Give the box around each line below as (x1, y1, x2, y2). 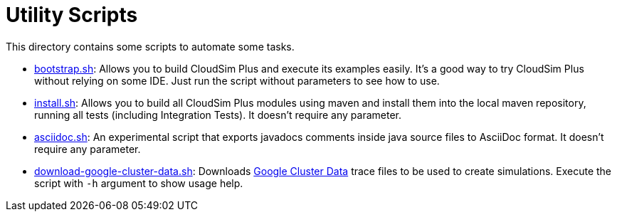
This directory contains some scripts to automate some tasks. (6, 40, 295, 53)
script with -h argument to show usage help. (34, 176, 243, 189)
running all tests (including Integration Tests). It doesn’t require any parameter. (34, 108, 401, 121)
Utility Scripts (6, 3, 138, 27)
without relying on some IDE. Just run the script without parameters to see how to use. (34, 74, 440, 87)
